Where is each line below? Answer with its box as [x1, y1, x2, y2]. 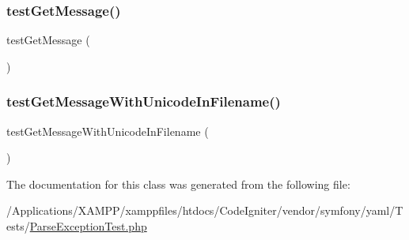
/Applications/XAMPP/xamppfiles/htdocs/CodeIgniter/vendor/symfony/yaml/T [6, 202, 403, 219]
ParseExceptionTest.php [29, 218, 147, 234]
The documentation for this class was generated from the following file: [6, 175, 350, 192]
